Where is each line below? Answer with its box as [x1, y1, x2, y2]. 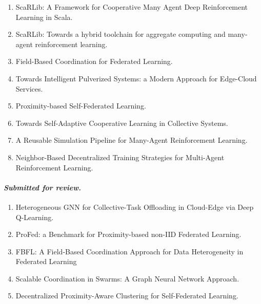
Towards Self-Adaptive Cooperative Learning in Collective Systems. [15, 117, 228, 128]
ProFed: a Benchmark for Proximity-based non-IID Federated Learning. [15, 229, 242, 240]
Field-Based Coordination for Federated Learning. [15, 56, 173, 67]
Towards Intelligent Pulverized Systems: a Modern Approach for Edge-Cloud [15, 73, 257, 83]
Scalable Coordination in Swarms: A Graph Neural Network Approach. [15, 273, 239, 284]
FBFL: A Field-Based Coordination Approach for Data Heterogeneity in [15, 246, 244, 256]
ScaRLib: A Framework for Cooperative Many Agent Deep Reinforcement [15, 2, 248, 12]
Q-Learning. [15, 211, 54, 222]
